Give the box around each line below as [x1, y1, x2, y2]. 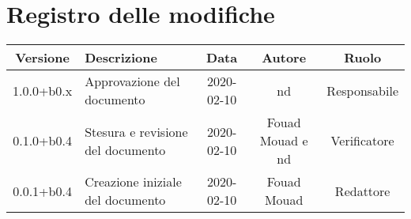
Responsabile [326, 81, 398, 100]
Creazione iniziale [85, 172, 182, 191]
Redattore [334, 181, 390, 200]
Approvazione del [85, 72, 180, 91]
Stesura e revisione [85, 122, 188, 141]
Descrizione [85, 48, 157, 67]
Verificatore [330, 131, 394, 150]
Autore [262, 48, 307, 67]
